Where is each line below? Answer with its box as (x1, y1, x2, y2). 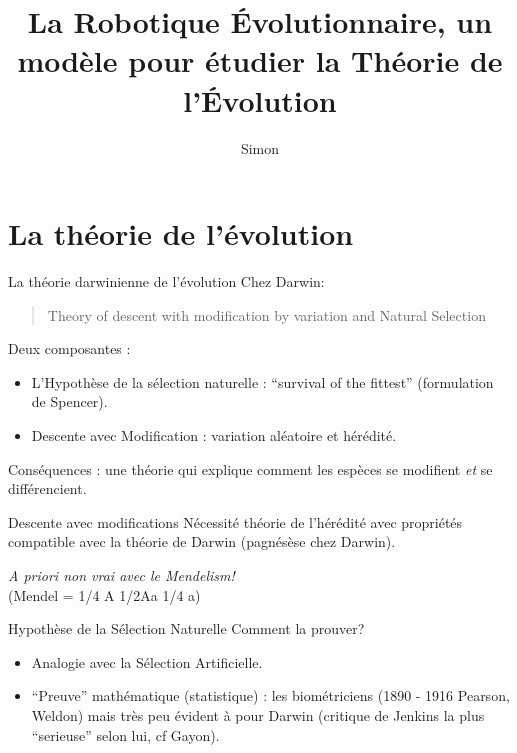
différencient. (8, 478, 87, 499)
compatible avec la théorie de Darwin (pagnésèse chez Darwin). (8, 531, 396, 552)
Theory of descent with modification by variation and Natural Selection (47, 304, 486, 325)
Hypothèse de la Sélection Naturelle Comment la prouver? (8, 618, 365, 639)
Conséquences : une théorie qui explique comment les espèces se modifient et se (8, 458, 493, 479)
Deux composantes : (8, 338, 131, 359)
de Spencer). (31, 391, 108, 412)
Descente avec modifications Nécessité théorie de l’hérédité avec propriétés (8, 511, 463, 532)
